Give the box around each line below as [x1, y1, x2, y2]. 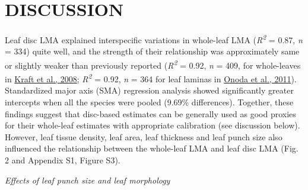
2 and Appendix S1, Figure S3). [5, 154, 120, 166]
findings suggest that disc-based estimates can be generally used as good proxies [5, 107, 296, 120]
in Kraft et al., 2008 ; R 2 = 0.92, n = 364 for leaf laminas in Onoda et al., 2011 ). [5, 71, 297, 85]
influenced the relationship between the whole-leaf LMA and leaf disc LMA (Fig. [5, 142, 299, 154]
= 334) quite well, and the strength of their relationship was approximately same [5, 45, 300, 57]
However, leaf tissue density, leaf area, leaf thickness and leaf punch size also [5, 130, 282, 143]
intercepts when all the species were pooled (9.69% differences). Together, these [5, 96, 294, 108]
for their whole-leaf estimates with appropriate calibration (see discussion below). [5, 119, 300, 131]
